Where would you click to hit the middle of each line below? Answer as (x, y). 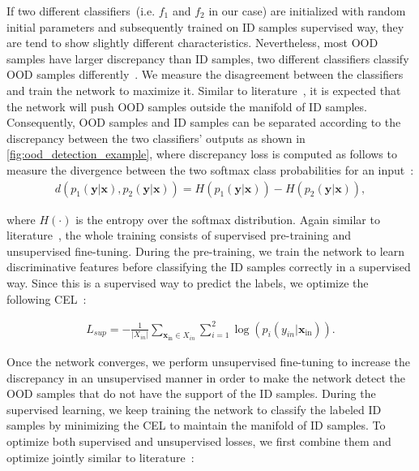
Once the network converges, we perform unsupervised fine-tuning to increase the (208, 362)
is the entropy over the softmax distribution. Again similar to (228, 219)
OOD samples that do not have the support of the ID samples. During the (191, 393)
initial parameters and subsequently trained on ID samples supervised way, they (205, 26)
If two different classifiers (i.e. (81, 11)
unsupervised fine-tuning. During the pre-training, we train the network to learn (206, 251)
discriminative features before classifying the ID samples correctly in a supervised (209, 267)
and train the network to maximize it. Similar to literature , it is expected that (204, 90)
